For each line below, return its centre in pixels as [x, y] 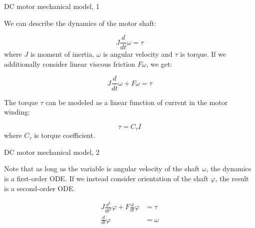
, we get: [159, 63]
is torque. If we [203, 54]
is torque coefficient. [65, 135]
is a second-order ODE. [40, 188]
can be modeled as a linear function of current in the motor [137, 102]
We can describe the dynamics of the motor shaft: [80, 23]
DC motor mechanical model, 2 [52, 152]
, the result [232, 178]
